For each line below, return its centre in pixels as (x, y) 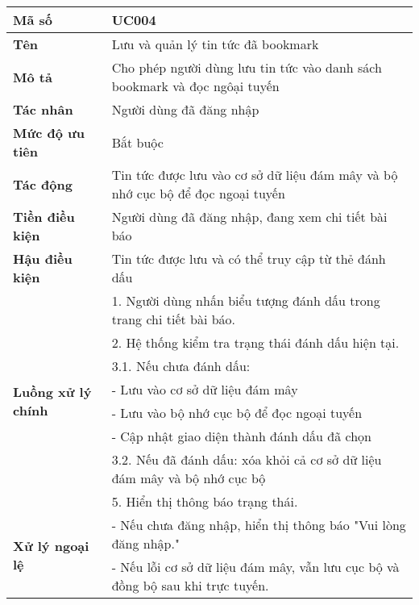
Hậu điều (43, 259)
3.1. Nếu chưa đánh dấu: (181, 366)
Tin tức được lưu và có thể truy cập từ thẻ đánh (249, 259)
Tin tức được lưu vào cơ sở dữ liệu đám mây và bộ (255, 175)
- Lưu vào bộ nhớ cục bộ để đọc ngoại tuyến (237, 413)
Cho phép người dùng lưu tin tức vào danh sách (247, 67)
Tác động (43, 184)
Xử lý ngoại (51, 546)
